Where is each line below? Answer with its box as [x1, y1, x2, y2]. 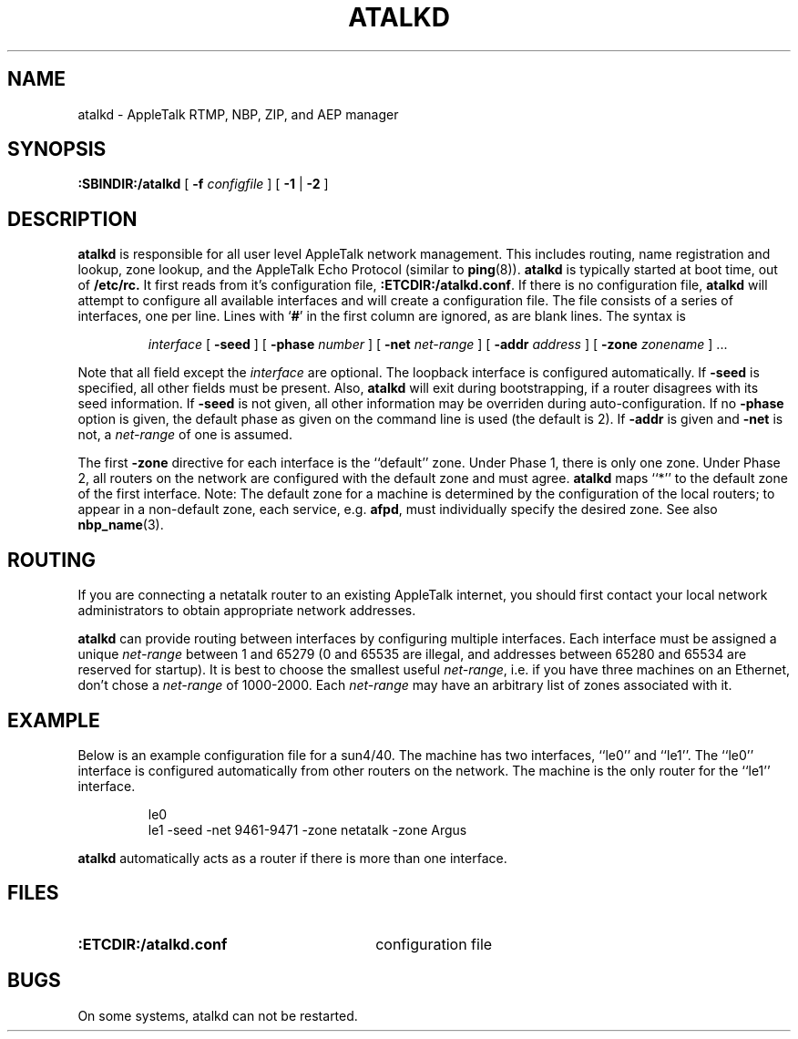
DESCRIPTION [7, 207, 138, 231]
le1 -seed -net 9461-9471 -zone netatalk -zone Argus [148, 821, 467, 838]
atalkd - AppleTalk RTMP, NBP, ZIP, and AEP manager [77, 106, 399, 122]
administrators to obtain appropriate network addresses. [77, 602, 416, 619]
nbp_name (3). [77, 517, 164, 533]
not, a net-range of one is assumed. [77, 427, 292, 443]
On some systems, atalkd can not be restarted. [77, 1007, 358, 1024]
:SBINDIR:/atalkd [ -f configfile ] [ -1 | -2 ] [77, 176, 329, 192]
